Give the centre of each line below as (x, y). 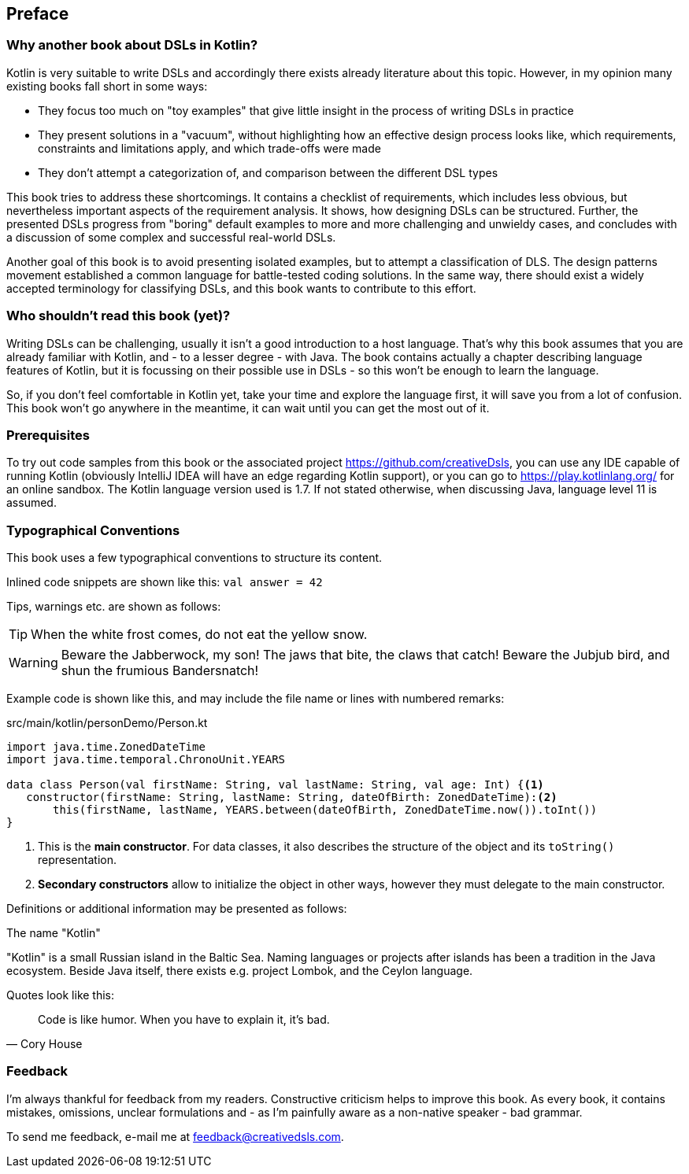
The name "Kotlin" (54, 933)
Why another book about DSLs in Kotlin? (132, 45)
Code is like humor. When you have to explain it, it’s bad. (184, 1020)
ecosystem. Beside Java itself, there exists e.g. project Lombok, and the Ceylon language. (240, 971)
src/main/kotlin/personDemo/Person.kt (107, 723)
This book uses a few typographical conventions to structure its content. (194, 558)
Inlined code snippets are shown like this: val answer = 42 (165, 582)
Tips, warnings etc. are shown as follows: (114, 607)
